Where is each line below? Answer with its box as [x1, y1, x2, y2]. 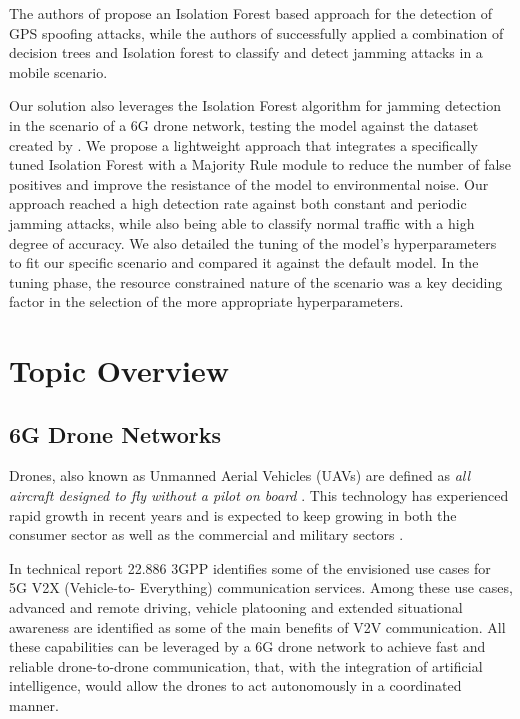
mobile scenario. [9, 61, 108, 82]
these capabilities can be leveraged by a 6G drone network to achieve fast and [9, 636, 486, 657]
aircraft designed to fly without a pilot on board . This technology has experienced [9, 485, 509, 506]
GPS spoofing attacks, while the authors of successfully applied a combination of [9, 22, 504, 43]
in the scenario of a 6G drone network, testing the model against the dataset [9, 114, 479, 135]
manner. [9, 695, 59, 716]
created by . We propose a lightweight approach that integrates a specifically [9, 134, 478, 155]
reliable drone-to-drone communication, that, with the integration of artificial [9, 655, 483, 676]
